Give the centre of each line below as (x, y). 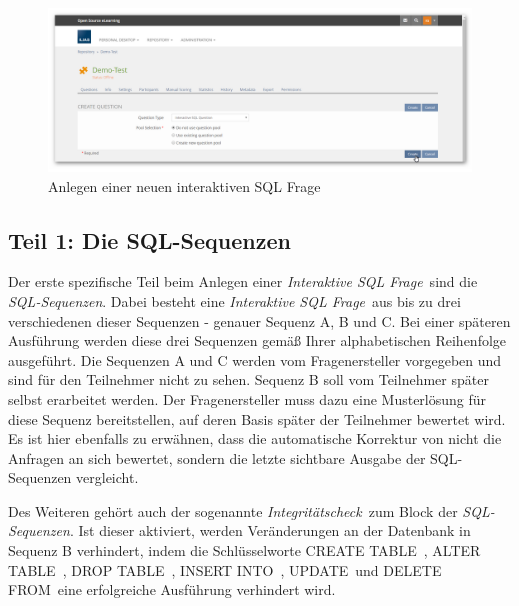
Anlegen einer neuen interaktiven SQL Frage (184, 185)
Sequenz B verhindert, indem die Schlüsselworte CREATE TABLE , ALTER (244, 550)
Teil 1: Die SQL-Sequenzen (149, 239)
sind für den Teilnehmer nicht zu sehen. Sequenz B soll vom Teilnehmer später (248, 379)
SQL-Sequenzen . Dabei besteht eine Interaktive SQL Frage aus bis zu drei (234, 300)
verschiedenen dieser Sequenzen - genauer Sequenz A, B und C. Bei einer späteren (259, 320)
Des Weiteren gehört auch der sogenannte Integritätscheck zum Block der (233, 510)
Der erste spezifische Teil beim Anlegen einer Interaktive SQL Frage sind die (243, 281)
